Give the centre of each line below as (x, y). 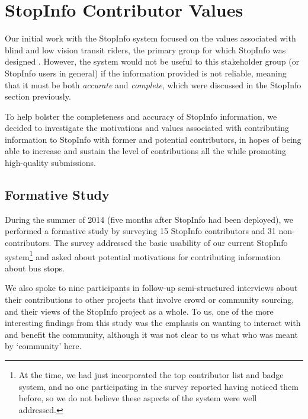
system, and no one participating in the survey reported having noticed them (158, 386)
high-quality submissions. (50, 163)
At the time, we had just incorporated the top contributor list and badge (151, 375)
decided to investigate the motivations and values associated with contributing (147, 128)
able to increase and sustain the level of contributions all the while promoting (145, 151)
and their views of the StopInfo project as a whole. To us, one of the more (139, 311)
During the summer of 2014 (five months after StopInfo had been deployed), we (149, 219)
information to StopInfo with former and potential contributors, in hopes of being (153, 139)
